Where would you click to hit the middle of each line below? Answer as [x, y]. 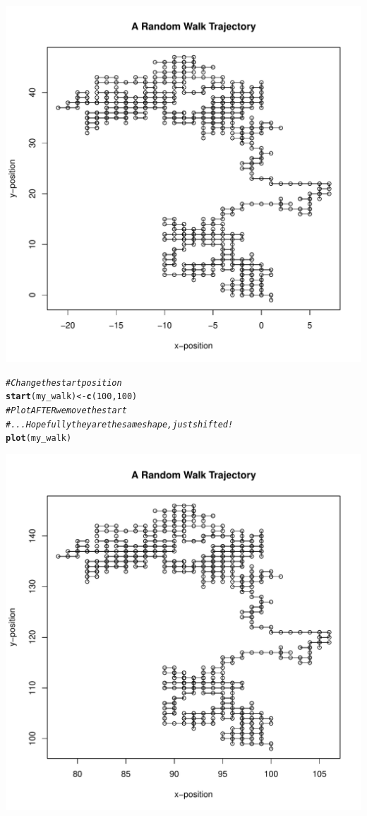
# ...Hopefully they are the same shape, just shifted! [120, 424]
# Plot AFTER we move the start [66, 410]
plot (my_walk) [39, 438]
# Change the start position [64, 383]
